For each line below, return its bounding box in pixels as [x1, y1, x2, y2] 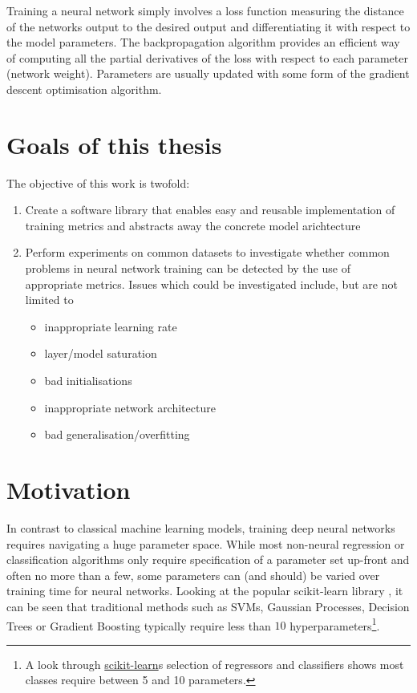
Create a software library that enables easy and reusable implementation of [25, 201, 395, 218]
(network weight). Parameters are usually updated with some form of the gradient [6, 65, 410, 82]
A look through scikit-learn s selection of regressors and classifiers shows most [25, 655, 404, 672]
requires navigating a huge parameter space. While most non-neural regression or [6, 535, 405, 552]
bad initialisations [44, 372, 132, 389]
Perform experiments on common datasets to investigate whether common [25, 244, 390, 261]
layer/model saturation [44, 345, 157, 362]
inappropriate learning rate [44, 318, 177, 334]
